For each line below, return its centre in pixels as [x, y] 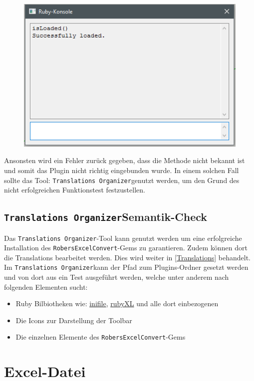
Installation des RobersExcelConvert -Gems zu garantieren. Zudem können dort [126, 248]
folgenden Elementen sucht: [46, 286]
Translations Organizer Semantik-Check [106, 217]
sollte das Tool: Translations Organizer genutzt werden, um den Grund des [122, 180]
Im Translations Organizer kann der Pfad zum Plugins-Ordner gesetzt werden [126, 267]
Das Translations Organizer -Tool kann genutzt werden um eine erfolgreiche [123, 238]
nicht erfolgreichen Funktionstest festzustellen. [75, 190]
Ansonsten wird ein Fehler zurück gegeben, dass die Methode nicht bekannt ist [125, 160]
